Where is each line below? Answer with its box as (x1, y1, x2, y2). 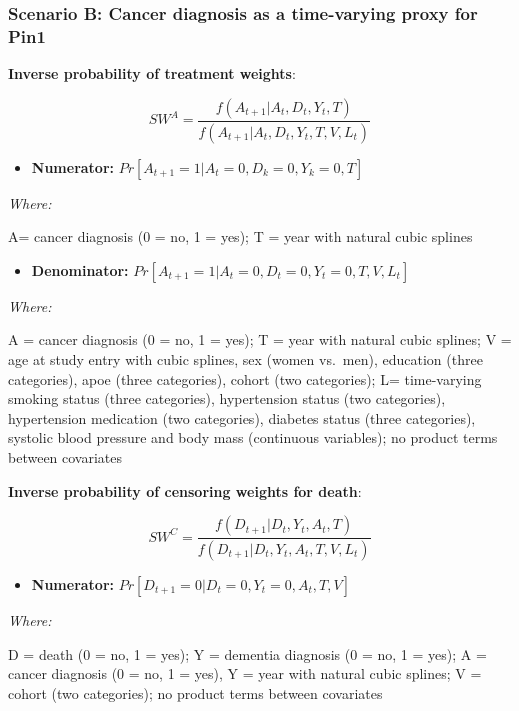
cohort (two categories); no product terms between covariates (8, 682, 383, 703)
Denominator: (31, 259, 129, 280)
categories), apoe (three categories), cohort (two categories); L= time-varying (8, 368, 482, 389)
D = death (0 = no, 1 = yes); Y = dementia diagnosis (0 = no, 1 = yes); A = (8, 643, 487, 664)
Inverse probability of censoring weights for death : (8, 480, 362, 501)
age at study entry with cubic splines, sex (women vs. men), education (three (8, 348, 483, 369)
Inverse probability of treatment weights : (8, 63, 296, 84)
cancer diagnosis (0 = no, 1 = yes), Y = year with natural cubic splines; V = (8, 663, 482, 684)
